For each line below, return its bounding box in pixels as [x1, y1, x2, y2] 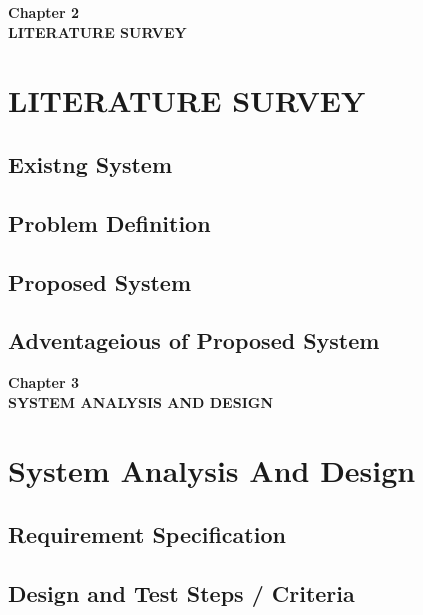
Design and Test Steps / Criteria [8, 577, 355, 608]
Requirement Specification [8, 519, 286, 550]
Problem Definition [8, 207, 211, 238]
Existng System [8, 148, 173, 179]
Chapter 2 [8, 2, 80, 22]
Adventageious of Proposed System [8, 325, 380, 356]
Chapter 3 [8, 372, 80, 393]
